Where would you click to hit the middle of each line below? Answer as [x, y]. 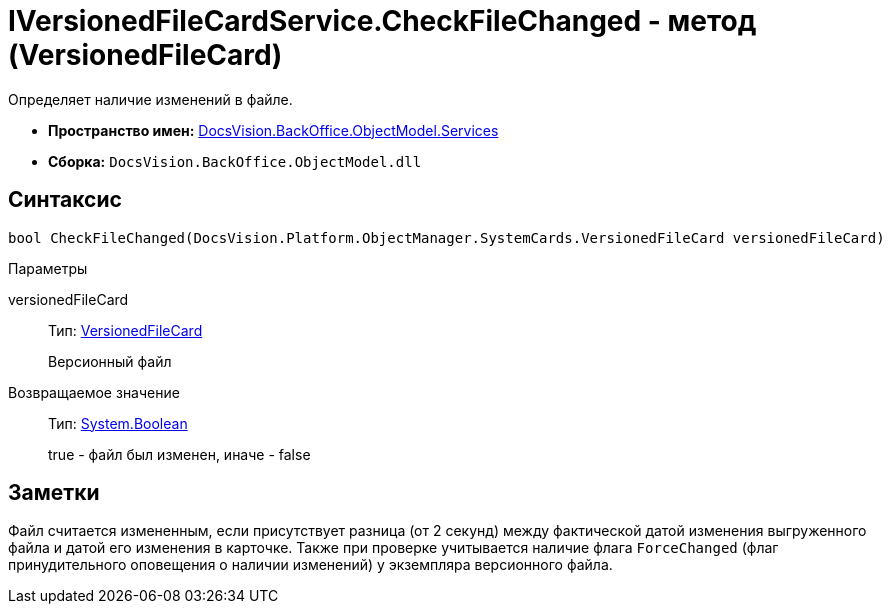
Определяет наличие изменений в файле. [150, 99]
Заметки [54, 493]
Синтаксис [65, 200]
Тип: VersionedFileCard [125, 330]
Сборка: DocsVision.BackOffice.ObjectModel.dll [235, 161]
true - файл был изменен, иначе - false [179, 454]
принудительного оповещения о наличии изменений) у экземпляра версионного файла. [310, 565]
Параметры [48, 268]
